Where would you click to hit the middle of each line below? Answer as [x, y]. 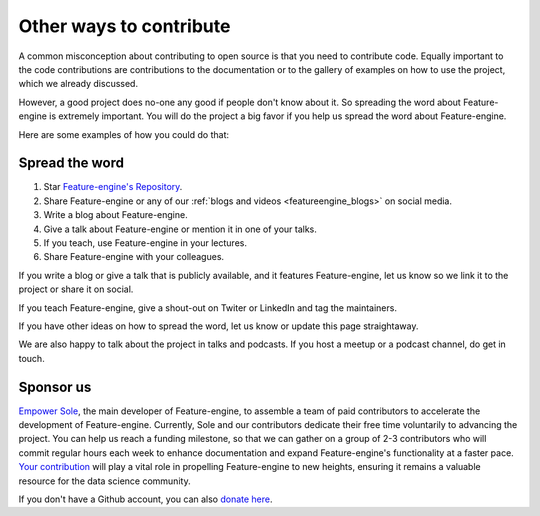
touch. [31, 358]
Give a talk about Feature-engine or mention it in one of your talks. [180, 229]
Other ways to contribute [124, 26]
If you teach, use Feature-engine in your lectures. [145, 242]
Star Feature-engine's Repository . [113, 187]
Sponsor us [55, 386]
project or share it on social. [76, 289]
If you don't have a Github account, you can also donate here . [146, 499]
